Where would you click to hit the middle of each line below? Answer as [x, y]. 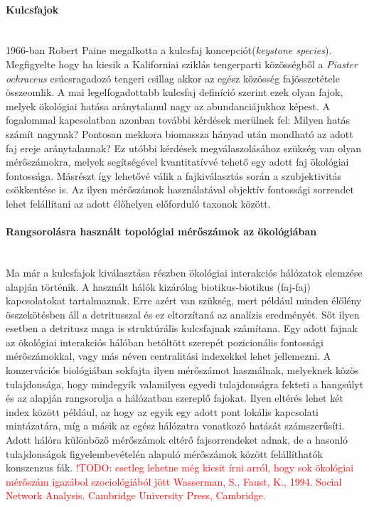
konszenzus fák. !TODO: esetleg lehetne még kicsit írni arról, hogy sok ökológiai [180, 468]
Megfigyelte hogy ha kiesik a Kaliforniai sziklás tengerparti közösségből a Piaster [182, 64]
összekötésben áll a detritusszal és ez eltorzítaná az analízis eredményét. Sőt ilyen [183, 314]
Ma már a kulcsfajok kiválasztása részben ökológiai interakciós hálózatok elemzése [184, 272]
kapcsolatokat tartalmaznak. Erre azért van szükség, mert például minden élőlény [184, 300]
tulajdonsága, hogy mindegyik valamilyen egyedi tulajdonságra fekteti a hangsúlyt [185, 384]
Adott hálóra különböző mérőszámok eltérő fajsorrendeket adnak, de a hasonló [177, 440]
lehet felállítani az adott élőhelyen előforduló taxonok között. [138, 203]
